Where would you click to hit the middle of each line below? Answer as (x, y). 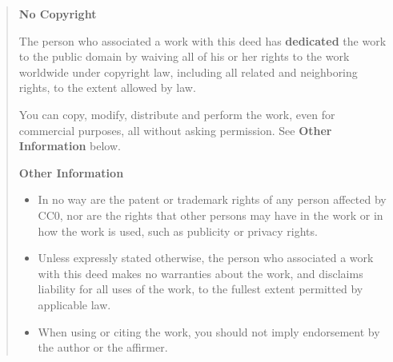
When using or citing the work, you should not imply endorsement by (209, 331)
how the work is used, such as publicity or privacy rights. (178, 231)
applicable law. (74, 304)
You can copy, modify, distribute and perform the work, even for (177, 114)
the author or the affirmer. (103, 347)
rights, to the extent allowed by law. (107, 88)
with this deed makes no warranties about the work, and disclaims (201, 273)
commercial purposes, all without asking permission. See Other (175, 130)
